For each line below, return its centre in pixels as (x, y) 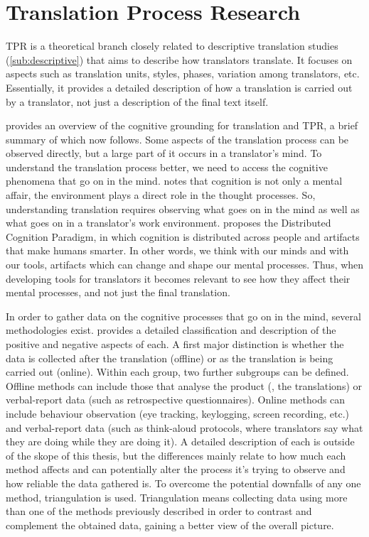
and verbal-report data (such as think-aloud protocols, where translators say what (184, 427)
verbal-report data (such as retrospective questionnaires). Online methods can (176, 400)
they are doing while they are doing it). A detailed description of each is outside (180, 441)
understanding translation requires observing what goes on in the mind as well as (183, 208)
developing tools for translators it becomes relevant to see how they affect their (178, 278)
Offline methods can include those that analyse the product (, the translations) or (184, 385)
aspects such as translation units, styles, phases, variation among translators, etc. (183, 74)
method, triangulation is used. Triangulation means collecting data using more (177, 497)
